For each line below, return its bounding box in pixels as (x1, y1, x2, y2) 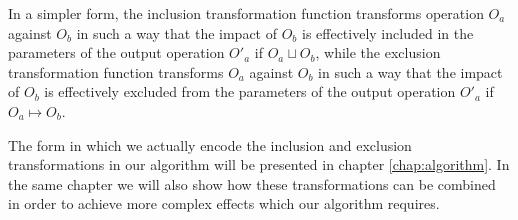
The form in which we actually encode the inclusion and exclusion (8, 134, 412, 155)
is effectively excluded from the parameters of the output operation (44, 81, 456, 102)
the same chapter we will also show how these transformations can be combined (8, 173, 496, 194)
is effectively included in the (301, 22, 474, 43)
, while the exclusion (315, 42, 441, 63)
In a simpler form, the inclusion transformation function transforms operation (8, 3, 484, 23)
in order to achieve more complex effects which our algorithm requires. (8, 193, 440, 214)
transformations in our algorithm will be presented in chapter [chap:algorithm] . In (8, 154, 510, 175)
